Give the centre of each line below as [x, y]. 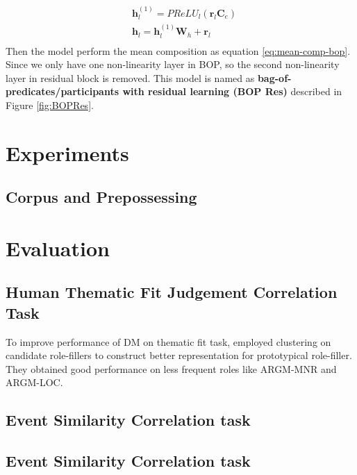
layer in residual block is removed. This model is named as [130, 77]
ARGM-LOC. [34, 382]
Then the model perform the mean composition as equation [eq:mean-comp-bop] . [178, 50]
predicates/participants [63, 91]
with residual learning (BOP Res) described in [232, 91]
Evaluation [58, 248]
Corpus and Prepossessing [101, 197]
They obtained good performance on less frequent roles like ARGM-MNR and [171, 368]
